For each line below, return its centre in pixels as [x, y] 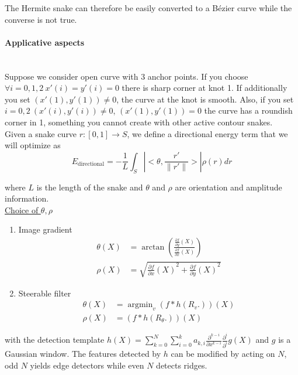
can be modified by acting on [223, 353]
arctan [153, 247]
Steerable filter [45, 293]
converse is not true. [41, 19]
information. [27, 198]
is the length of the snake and [90, 187]
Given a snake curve [41, 133]
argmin [140, 305]
